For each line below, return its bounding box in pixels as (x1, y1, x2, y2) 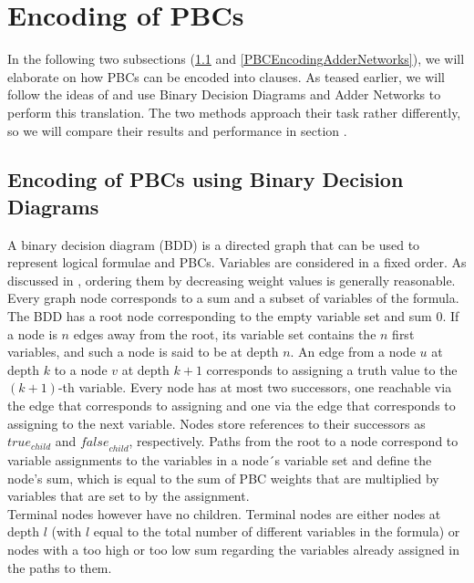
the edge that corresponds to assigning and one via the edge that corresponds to (7, 396, 456, 415)
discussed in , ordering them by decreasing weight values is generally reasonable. (7, 270, 456, 289)
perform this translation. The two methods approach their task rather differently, (7, 102, 461, 121)
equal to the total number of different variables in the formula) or (93, 522, 460, 541)
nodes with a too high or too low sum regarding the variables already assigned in (7, 539, 460, 558)
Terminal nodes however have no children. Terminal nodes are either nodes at (7, 504, 441, 523)
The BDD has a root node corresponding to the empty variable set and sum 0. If (7, 307, 459, 326)
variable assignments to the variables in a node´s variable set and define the (7, 451, 432, 470)
